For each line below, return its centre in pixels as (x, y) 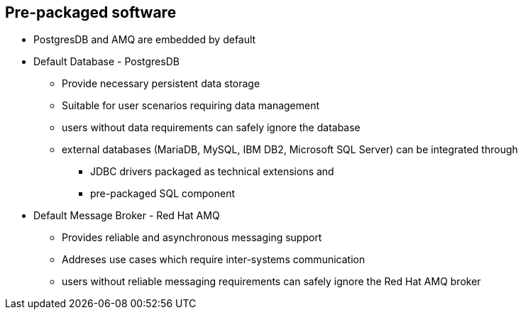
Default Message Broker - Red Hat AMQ (127, 216)
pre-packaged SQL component (163, 194)
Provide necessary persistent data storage (161, 84)
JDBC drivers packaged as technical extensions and (212, 172)
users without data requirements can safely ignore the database (211, 128)
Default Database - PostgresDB (106, 62)
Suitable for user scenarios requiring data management (191, 106)
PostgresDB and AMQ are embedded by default (145, 40)
